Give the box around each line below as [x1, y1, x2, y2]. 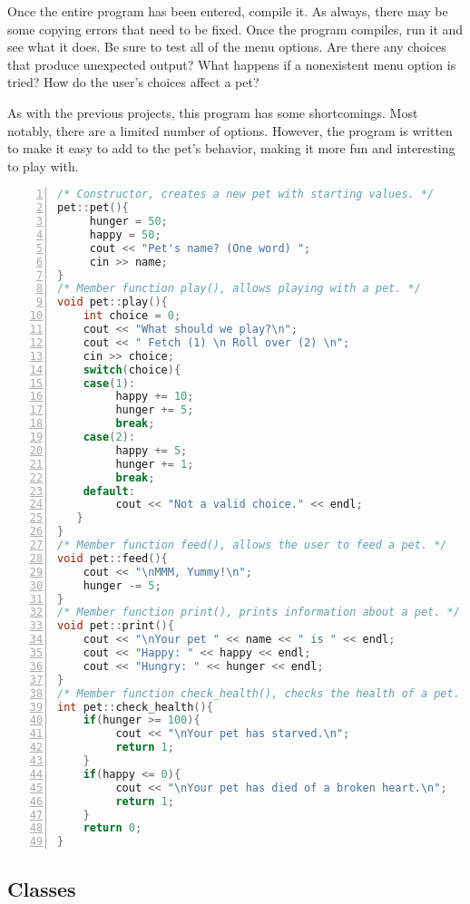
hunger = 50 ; [89, 215, 168, 228]
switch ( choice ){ [83, 363, 181, 376]
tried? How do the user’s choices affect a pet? [7, 73, 259, 92]
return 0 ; [83, 821, 142, 835]
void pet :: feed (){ [57, 551, 168, 565]
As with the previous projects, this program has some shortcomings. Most [7, 102, 418, 122]
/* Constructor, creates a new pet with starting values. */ [57, 188, 435, 201]
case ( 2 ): [83, 431, 135, 444]
